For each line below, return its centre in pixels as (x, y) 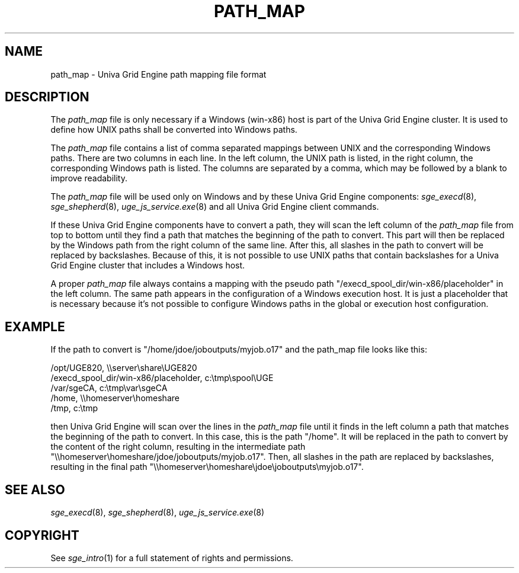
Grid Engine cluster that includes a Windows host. (148, 265)
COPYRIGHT (42, 535)
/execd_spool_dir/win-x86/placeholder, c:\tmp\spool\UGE (162, 378)
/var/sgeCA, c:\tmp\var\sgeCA (109, 388)
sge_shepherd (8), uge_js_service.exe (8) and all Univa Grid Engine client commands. (215, 207)
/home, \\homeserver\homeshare (115, 398)
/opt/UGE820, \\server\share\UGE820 (124, 368)
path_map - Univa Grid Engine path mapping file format (158, 74)
